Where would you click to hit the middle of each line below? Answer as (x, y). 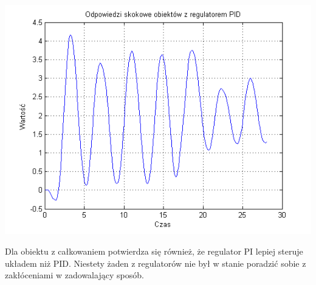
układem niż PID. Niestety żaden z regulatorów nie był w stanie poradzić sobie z (156, 263)
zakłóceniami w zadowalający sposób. (74, 275)
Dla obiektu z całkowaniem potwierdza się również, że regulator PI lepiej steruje (154, 251)
